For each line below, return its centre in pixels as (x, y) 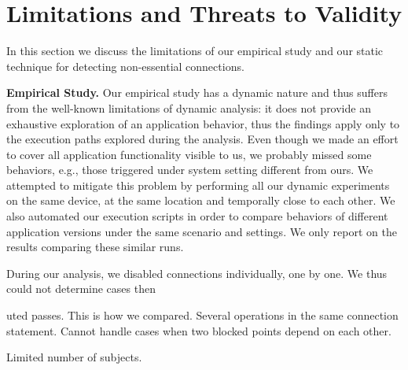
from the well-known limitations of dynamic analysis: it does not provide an (189, 107)
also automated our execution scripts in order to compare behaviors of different (197, 216)
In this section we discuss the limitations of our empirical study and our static (195, 51)
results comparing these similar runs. (95, 247)
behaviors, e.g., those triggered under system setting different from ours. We (190, 170)
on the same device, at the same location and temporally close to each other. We (201, 200)
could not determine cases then (81, 289)
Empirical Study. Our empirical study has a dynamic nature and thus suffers (197, 92)
